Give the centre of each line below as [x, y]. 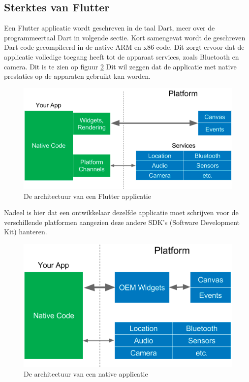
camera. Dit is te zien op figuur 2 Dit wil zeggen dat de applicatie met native [120, 66]
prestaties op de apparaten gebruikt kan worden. [77, 76]
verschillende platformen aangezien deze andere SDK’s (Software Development [122, 222]
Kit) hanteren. [26, 232]
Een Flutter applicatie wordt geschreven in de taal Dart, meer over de [109, 28]
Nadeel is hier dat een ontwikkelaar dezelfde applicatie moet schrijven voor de [121, 212]
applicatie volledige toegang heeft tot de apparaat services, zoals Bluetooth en [122, 56]
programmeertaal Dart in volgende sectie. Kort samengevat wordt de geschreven [125, 37]
